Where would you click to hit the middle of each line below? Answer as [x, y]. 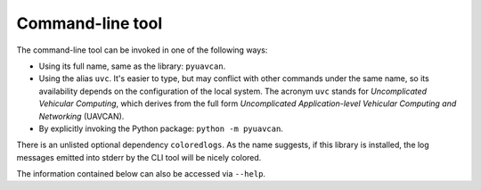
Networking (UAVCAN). [82, 116]
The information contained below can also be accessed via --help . [141, 174]
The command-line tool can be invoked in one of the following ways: [142, 50]
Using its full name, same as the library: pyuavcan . [132, 66]
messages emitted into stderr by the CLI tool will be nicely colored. [139, 157]
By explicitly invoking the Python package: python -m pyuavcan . [161, 128]
